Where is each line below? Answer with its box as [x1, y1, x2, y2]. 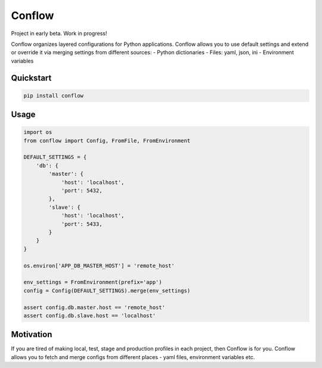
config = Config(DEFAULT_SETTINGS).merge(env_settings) [23, 287, 191, 294]
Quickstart [11, 73, 52, 83]
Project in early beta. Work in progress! [11, 30, 107, 37]
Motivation [11, 329, 52, 339]
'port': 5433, [61, 220, 103, 227]
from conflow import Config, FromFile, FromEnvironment [23, 137, 191, 144]
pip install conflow [23, 92, 83, 99]
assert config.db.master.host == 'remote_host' [23, 304, 165, 311]
